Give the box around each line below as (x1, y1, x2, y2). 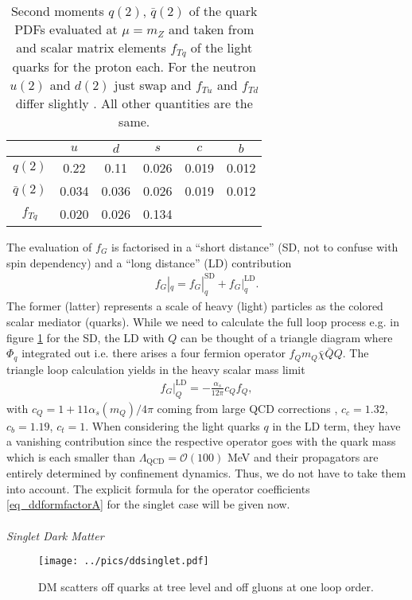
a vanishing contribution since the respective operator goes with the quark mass (6, 433, 396, 450)
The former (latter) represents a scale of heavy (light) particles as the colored (6, 298, 383, 314)
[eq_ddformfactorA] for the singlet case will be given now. (6, 496, 290, 512)
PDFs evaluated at (14, 20, 118, 38)
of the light (190, 38, 253, 56)
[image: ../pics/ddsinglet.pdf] (38, 555, 209, 567)
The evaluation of (6, 238, 92, 255)
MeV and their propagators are (227, 448, 379, 465)
